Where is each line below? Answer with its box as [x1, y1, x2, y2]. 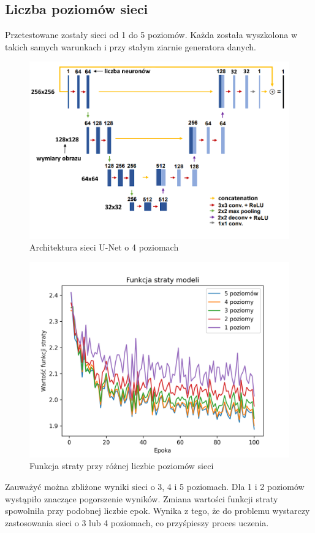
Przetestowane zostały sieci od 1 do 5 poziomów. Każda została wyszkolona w [5, 28, 297, 41]
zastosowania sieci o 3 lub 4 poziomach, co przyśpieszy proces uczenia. [5, 516, 269, 529]
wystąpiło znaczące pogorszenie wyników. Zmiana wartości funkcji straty [5, 492, 278, 505]
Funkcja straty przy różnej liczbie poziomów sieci [29, 459, 214, 472]
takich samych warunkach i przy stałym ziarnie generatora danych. [5, 40, 256, 53]
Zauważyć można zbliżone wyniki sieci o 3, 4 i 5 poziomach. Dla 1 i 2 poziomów [5, 480, 305, 493]
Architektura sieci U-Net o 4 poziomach [29, 241, 179, 254]
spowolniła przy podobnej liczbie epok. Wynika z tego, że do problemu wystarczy [5, 504, 310, 517]
